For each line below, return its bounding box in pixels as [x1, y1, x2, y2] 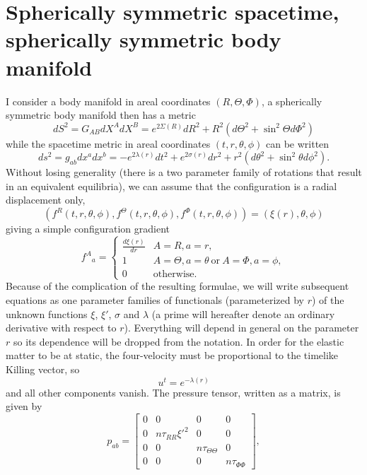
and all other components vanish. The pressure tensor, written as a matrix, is [6, 385, 341, 399]
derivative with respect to [6, 320, 117, 335]
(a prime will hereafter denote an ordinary [151, 306, 335, 321]
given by [6, 399, 42, 414]
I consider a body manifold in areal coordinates [6, 93, 211, 108]
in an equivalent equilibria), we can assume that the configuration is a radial [6, 178, 337, 193]
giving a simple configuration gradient [6, 221, 170, 236]
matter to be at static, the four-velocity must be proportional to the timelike [6, 348, 339, 363]
